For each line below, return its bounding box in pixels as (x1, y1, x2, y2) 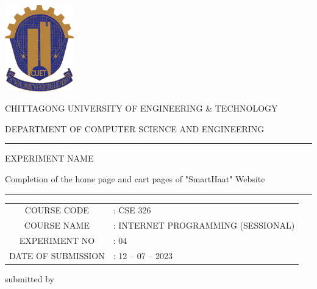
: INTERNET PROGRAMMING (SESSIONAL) (113, 219, 295, 232)
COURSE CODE (24, 204, 89, 216)
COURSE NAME (24, 219, 90, 232)
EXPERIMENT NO (19, 234, 95, 246)
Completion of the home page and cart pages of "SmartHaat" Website (5, 172, 265, 185)
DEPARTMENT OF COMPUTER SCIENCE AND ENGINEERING (5, 122, 265, 135)
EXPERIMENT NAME (5, 152, 94, 165)
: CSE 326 (113, 204, 151, 216)
